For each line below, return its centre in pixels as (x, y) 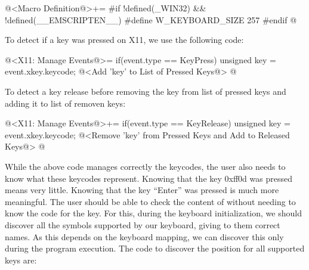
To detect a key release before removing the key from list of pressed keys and (146, 91)
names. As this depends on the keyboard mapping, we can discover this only (144, 236)
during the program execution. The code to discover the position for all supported (155, 248)
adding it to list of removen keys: (65, 103)
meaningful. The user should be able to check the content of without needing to (150, 201)
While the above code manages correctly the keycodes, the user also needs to (145, 166)
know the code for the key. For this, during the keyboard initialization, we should (153, 213)
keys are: (21, 260)
